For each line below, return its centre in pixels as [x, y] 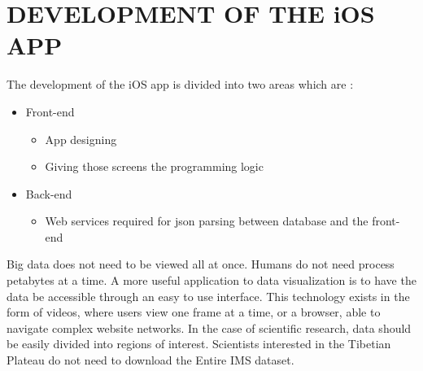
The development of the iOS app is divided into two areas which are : [180, 84]
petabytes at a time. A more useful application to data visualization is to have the [211, 280]
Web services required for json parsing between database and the [207, 221]
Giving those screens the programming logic [154, 166]
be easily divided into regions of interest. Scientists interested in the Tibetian [199, 344]
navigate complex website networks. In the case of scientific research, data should [209, 327]
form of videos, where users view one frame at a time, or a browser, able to [194, 312]
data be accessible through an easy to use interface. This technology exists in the [208, 296]
